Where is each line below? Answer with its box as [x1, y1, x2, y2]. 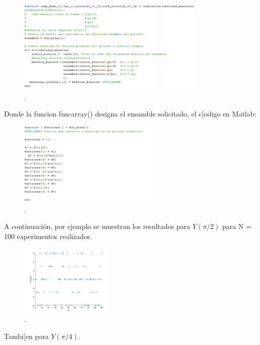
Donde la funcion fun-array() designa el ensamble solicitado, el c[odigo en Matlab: [4, 108, 256, 119]
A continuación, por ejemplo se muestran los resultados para [4, 221, 190, 232]
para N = [222, 221, 251, 232]
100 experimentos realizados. [4, 231, 92, 242]
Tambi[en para [4, 331, 49, 341]
